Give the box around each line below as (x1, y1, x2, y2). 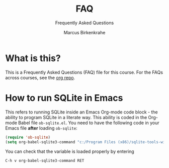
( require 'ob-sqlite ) (5, 135, 51, 140)
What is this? (5, 52, 61, 64)
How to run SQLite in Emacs (5, 92, 123, 103)
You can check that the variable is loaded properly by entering (5, 148, 134, 154)
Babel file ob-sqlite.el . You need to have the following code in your (18, 120, 159, 126)
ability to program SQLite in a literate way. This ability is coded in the (5, 114, 147, 120)
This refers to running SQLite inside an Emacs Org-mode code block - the (5, 109, 158, 115)
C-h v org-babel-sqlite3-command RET (5, 158, 84, 163)
